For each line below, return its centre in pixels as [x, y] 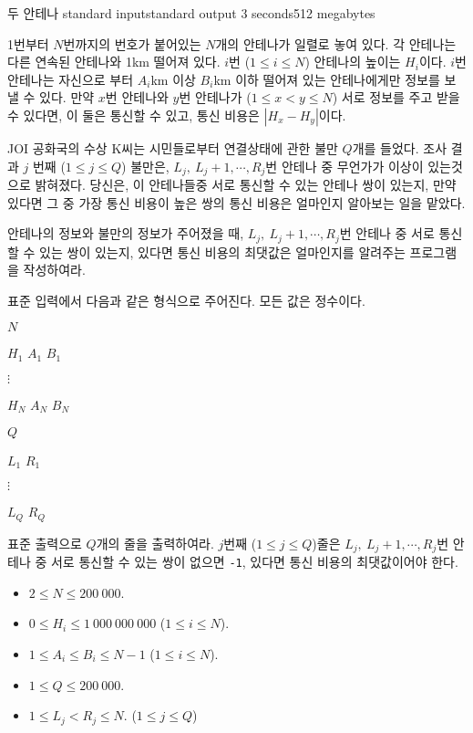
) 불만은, [145, 166]
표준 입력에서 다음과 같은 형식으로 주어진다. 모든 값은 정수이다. [186, 300]
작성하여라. [54, 270]
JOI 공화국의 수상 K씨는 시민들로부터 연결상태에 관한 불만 [173, 147]
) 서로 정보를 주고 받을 [396, 97]
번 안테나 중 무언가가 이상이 [344, 166]
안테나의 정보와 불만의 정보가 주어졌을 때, [126, 233]
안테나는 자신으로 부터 [71, 79]
